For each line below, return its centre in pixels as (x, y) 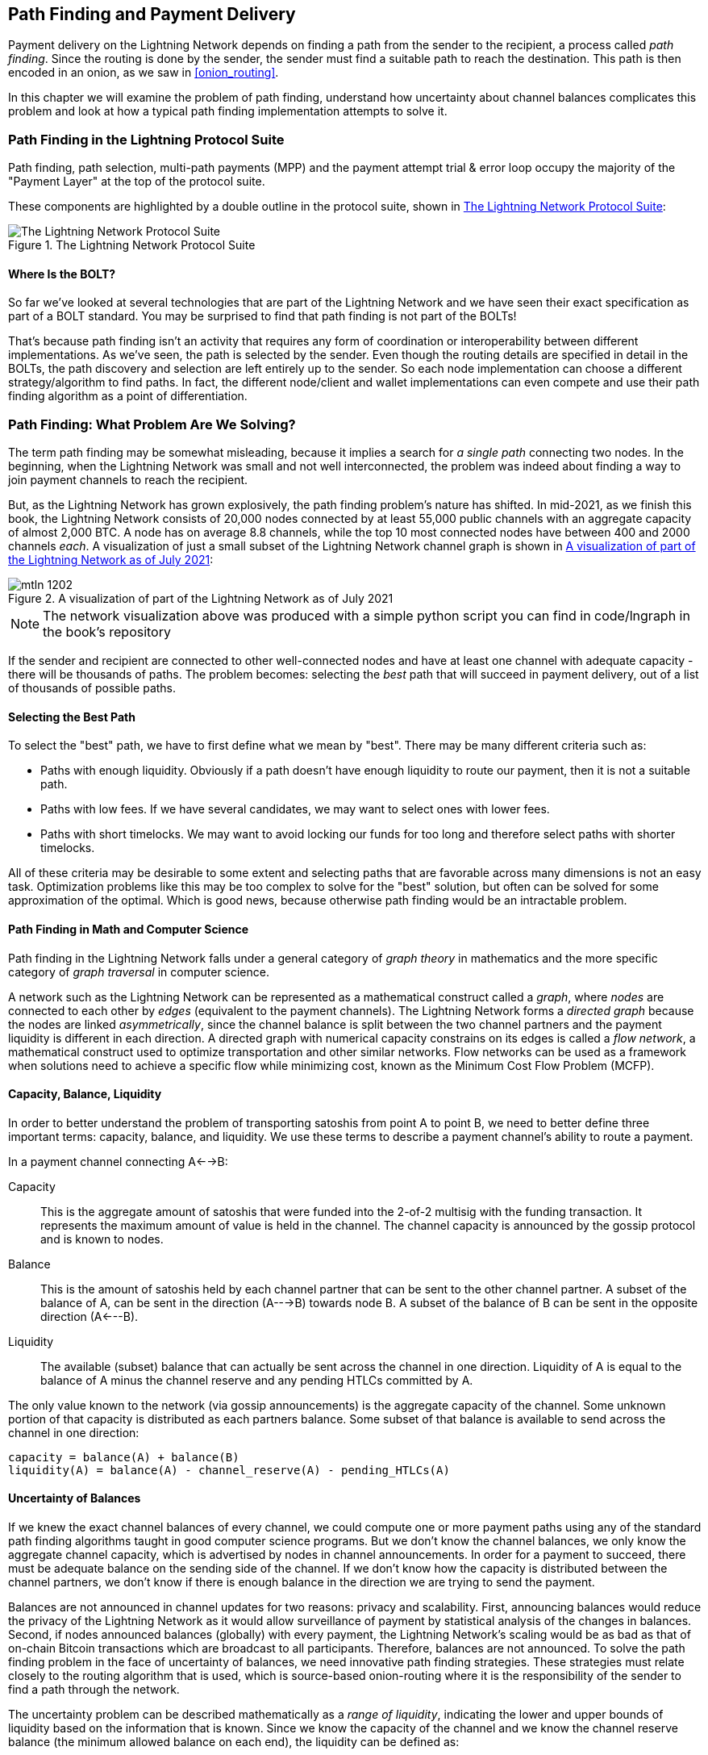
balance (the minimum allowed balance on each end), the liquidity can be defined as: (234, 1742)
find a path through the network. (94, 1690)
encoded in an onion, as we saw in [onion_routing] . (144, 73)
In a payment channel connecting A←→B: (118, 1161)
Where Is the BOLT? (62, 274)
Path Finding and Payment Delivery (152, 14)
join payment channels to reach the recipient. (128, 480)
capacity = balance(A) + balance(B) (124, 1457)
